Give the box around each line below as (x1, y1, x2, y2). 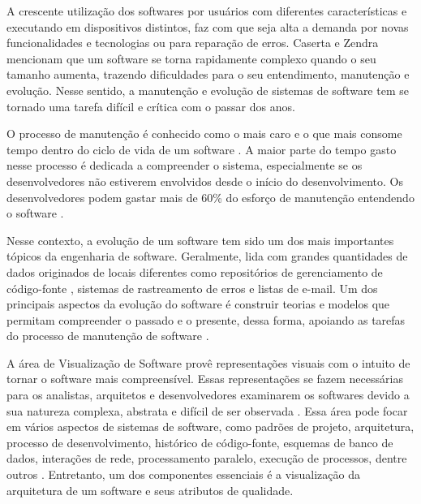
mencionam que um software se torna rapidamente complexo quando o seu (6, 50, 376, 67)
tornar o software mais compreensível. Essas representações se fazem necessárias (6, 370, 403, 387)
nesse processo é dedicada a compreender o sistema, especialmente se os (6, 157, 363, 174)
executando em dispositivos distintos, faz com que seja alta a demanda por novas (6, 18, 409, 35)
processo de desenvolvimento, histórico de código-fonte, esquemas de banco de (6, 433, 393, 450)
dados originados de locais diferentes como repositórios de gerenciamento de (6, 263, 383, 280)
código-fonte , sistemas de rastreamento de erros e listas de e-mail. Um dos (6, 279, 378, 296)
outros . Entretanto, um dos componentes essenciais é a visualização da (6, 466, 360, 483)
